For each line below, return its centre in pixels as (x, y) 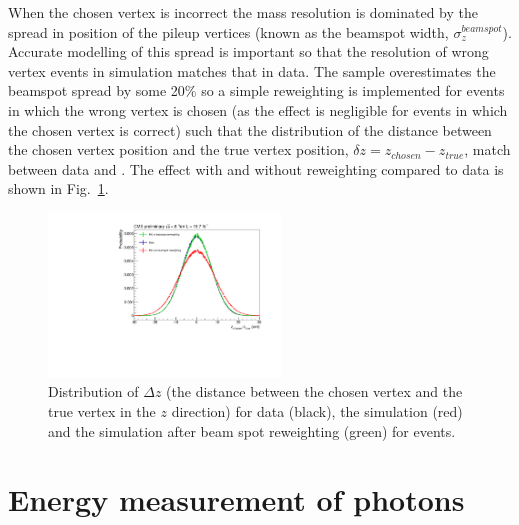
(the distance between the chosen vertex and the (314, 391)
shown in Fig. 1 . (58, 188)
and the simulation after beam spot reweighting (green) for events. (252, 430)
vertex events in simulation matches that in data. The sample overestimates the (252, 70)
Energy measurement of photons (236, 499)
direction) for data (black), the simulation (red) (317, 410)
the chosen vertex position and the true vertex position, (178, 149)
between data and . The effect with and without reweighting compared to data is (256, 168)
